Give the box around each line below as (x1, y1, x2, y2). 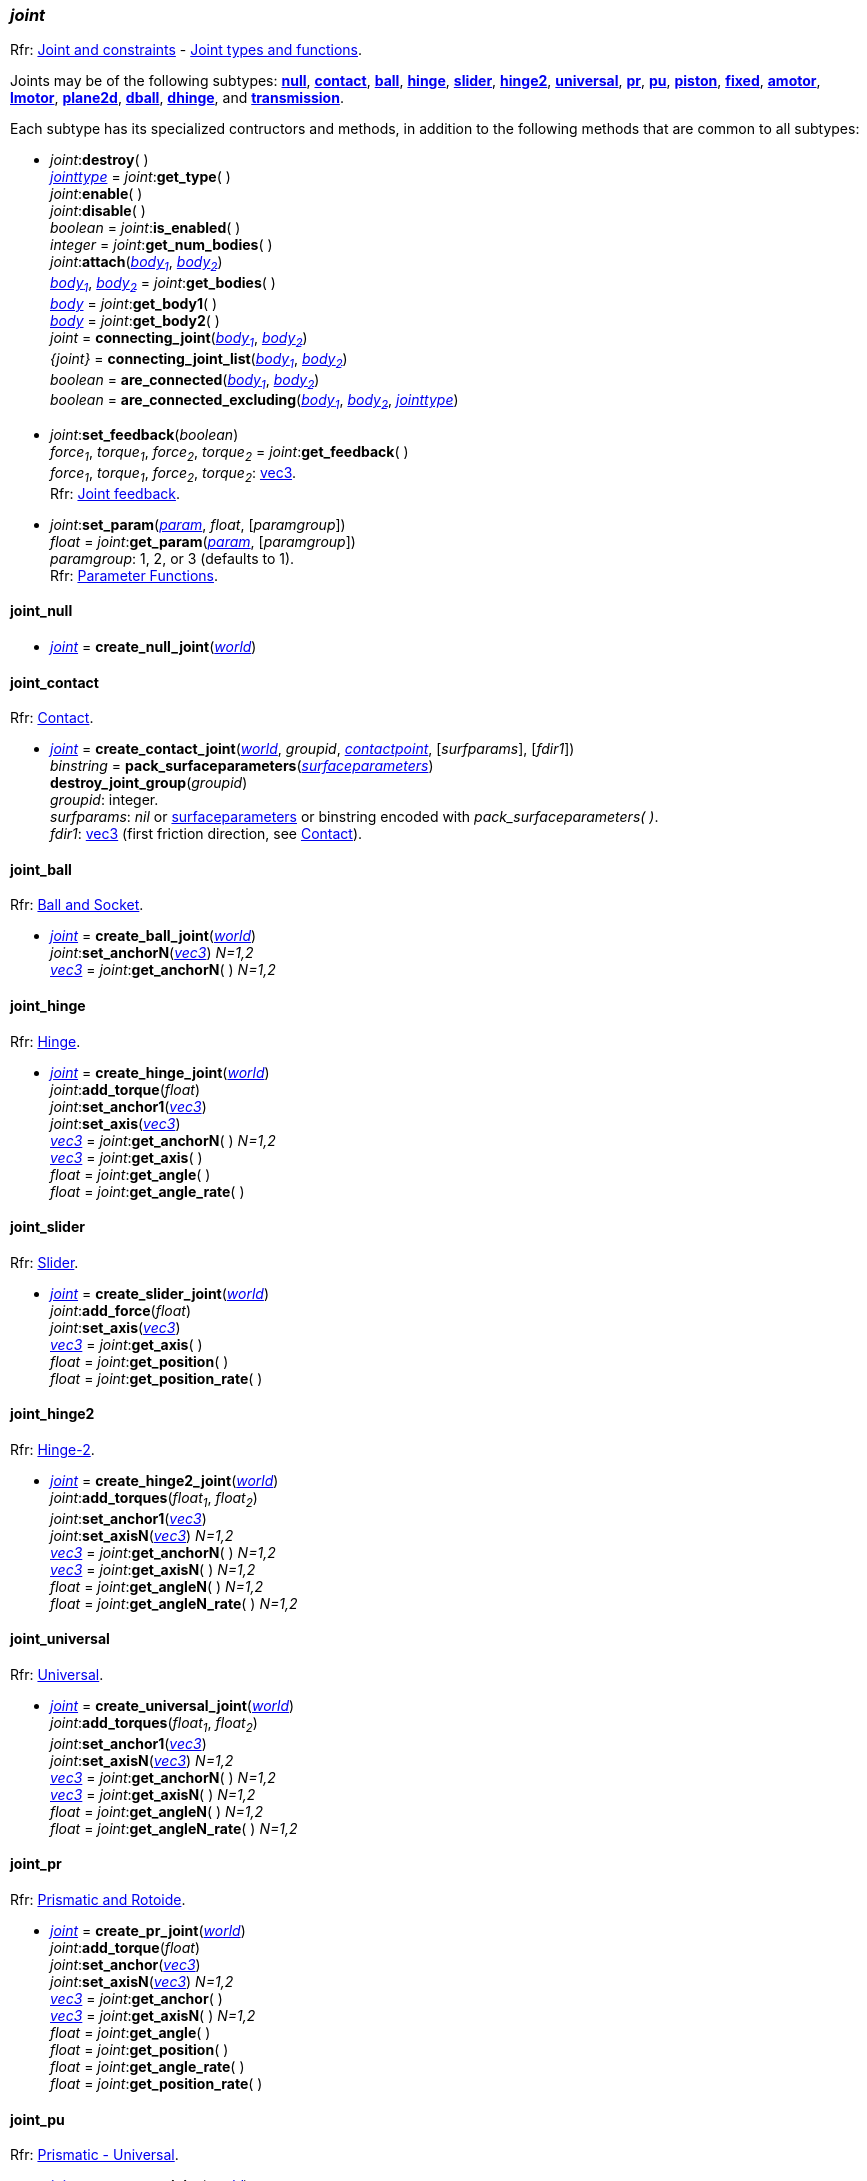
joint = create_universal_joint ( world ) (50, 1697, 295, 1715)
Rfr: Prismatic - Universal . (10, 2146, 179, 2164)
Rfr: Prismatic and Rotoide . (10, 1891, 186, 1909)
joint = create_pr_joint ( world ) (50, 1922, 246, 1940)
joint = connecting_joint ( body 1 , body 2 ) (50, 328, 308, 350)
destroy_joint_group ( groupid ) (50, 774, 248, 792)
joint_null (10, 602, 73, 620)
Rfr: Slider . (10, 1253, 79, 1271)
